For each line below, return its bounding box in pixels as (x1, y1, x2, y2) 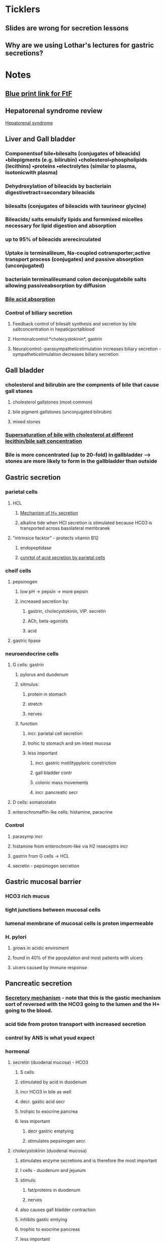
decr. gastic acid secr (20, 1099, 66, 1105)
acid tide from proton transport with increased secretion (5, 1020, 146, 1028)
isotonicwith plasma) (5, 169, 58, 176)
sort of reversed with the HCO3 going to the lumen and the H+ (5, 1001, 160, 1008)
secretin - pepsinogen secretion (12, 863, 80, 869)
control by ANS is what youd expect (5, 1034, 95, 1041)
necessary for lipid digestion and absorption (5, 222, 117, 229)
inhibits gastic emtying (20, 1217, 67, 1223)
